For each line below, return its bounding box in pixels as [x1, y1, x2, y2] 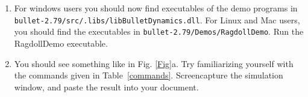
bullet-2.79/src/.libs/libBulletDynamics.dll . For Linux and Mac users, [14, 13, 300, 26]
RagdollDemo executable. [14, 37, 108, 49]
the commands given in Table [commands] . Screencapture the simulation [14, 69, 283, 81]
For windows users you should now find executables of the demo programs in [14, 2, 298, 14]
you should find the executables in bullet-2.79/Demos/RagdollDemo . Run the [14, 25, 304, 38]
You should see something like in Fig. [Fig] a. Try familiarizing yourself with [14, 57, 294, 69]
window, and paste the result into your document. [14, 80, 199, 93]
